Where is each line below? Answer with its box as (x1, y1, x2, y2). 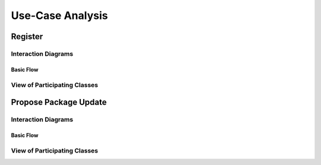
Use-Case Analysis (11, 9, 108, 22)
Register (11, 31, 43, 42)
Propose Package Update (11, 97, 107, 107)
